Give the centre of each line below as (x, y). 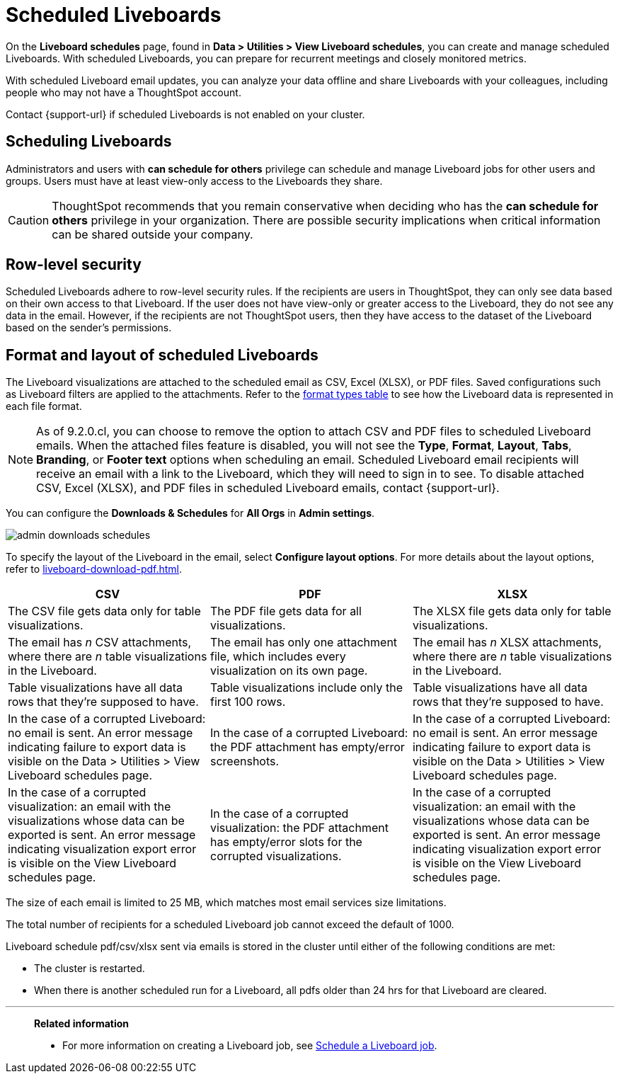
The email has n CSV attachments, (100, 643)
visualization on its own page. (289, 671)
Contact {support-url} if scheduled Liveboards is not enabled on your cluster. (185, 114)
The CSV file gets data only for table (104, 611)
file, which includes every (278, 657)
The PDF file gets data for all (286, 611)
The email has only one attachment (304, 643)
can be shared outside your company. (153, 234)
